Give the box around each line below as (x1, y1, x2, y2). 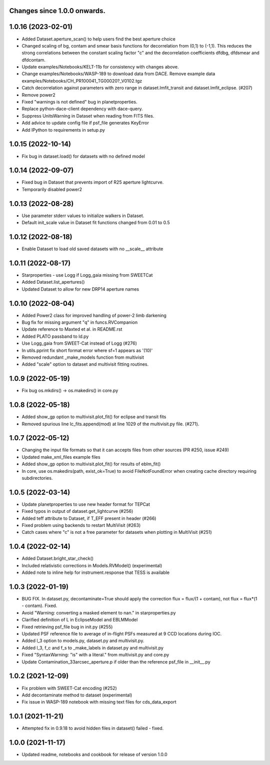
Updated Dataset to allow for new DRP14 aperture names (21, 286, 139, 292)
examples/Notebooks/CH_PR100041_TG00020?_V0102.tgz (21, 78, 142, 84)
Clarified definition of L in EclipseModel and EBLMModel (21, 617, 138, 623)
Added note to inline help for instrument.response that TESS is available (21, 569, 170, 575)
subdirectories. (21, 475, 53, 481)
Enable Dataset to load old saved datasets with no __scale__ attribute (21, 246, 163, 252)
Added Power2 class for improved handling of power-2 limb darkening (21, 312, 167, 318)
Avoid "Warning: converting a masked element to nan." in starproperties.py (21, 609, 176, 615)
